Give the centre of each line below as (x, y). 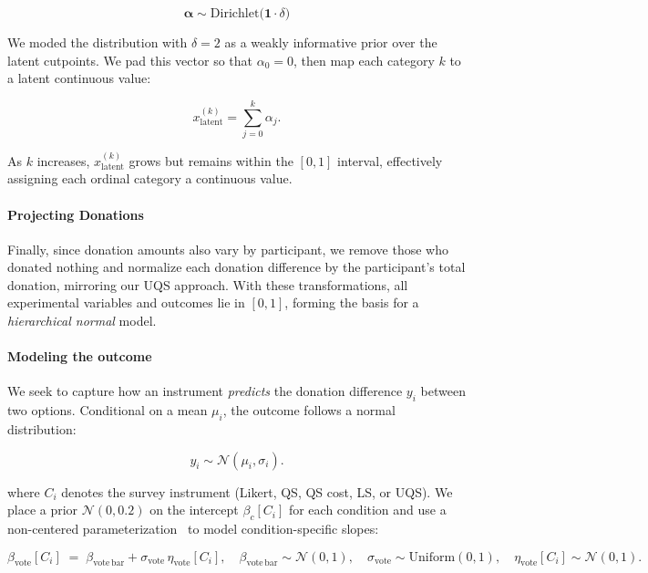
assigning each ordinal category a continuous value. (150, 178)
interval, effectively (390, 160)
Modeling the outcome (80, 356)
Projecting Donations (76, 214)
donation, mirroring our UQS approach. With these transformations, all (208, 284)
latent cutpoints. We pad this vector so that (130, 60)
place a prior (43, 510)
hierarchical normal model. (82, 321)
